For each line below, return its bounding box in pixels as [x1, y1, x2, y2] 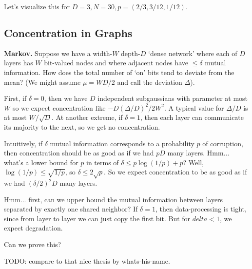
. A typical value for [164, 102, 224, 113]
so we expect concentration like [12, 102, 106, 113]
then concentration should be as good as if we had [4, 148, 154, 158]
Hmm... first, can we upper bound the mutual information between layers [4, 194, 223, 204]
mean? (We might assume [4, 77, 81, 87]
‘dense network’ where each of [148, 48, 237, 58]
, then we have [44, 93, 88, 103]
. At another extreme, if [52, 112, 123, 122]
